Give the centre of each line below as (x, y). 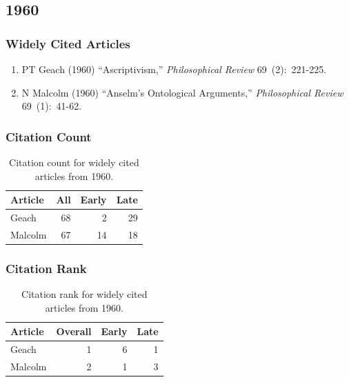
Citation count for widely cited (74, 162)
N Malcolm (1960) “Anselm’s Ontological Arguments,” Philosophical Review (182, 92)
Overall (74, 331)
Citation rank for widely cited (84, 294)
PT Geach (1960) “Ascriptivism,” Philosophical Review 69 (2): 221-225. (174, 69)
